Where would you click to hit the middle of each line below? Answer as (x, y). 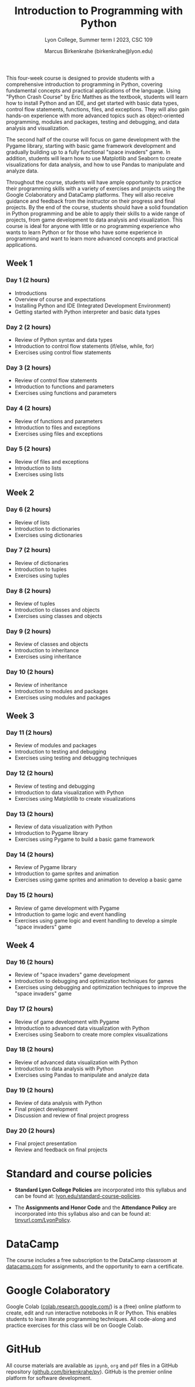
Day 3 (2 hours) (28, 368)
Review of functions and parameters (58, 421)
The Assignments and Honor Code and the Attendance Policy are (95, 1208)
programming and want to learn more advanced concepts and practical (92, 238)
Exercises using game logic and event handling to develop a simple (96, 920)
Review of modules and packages (56, 745)
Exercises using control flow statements (63, 352)
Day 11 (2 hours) (29, 733)
